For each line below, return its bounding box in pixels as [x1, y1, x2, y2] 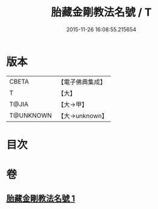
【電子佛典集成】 [57, 78, 107, 86]
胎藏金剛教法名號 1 [6, 193, 75, 204]
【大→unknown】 [57, 111, 108, 120]
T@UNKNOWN [9, 111, 52, 119]
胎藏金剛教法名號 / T [51, 5, 152, 19]
